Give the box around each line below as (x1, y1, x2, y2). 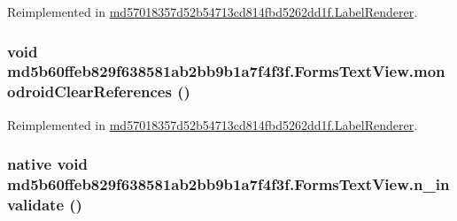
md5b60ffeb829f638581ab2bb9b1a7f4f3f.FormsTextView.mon (7, 60, 445, 82)
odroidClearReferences (7, 80, 172, 103)
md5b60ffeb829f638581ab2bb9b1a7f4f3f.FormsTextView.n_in (7, 173, 450, 195)
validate (7, 194, 64, 216)
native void (7, 153, 88, 175)
